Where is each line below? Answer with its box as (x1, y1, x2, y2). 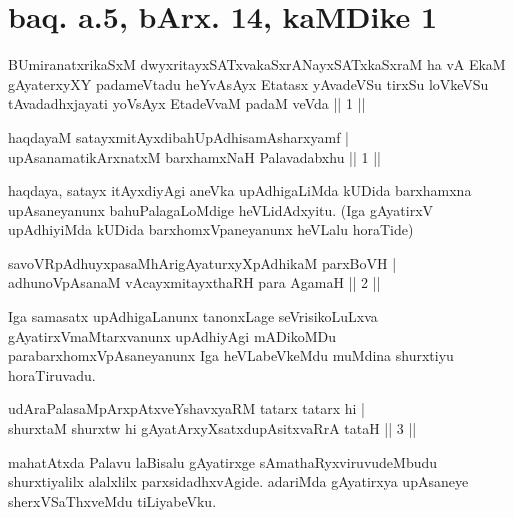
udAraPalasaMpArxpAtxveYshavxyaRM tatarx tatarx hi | (8, 398, 365, 419)
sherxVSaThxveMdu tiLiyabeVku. (8, 490, 217, 511)
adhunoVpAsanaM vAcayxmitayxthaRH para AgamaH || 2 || (8, 272, 381, 293)
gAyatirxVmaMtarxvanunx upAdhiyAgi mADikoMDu (8, 325, 336, 346)
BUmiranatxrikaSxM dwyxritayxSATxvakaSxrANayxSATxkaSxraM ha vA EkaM (8, 54, 506, 75)
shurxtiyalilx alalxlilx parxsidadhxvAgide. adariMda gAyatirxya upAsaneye (8, 471, 469, 492)
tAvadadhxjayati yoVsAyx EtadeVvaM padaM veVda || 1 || (8, 93, 366, 114)
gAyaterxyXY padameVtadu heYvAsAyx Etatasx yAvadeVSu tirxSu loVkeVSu (8, 73, 489, 94)
